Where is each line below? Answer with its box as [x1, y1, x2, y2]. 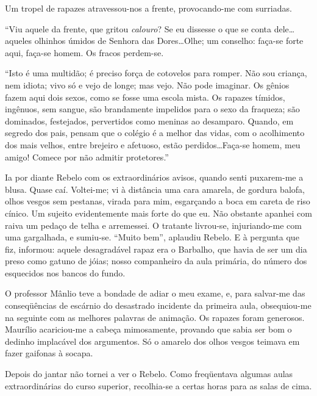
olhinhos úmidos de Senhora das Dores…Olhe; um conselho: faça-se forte [34, 34, 304, 47]
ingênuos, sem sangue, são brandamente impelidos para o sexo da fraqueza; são [5, 103, 300, 115]
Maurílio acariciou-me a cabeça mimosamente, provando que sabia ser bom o [5, 323, 292, 336]
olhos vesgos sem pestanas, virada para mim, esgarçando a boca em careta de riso [5, 195, 310, 207]
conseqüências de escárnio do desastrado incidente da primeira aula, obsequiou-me [5, 299, 312, 312]
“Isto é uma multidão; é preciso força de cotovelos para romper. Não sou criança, [5, 67, 307, 79]
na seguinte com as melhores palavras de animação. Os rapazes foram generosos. [5, 311, 305, 323]
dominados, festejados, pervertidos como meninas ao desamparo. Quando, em [5, 114, 294, 127]
